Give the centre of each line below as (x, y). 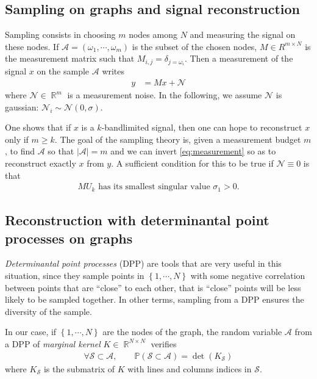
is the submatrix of (79, 368)
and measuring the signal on (243, 34)
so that (61, 151)
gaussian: (22, 106)
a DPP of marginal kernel (53, 343)
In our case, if (31, 332)
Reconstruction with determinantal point (137, 220)
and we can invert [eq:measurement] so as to (193, 151)
